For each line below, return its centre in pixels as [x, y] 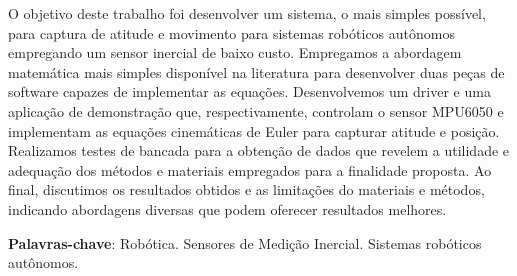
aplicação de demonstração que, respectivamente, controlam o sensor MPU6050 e [256, 110]
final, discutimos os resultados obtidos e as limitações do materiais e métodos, [246, 189]
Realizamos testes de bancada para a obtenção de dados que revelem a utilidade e [259, 150]
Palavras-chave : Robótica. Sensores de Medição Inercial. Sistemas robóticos [245, 242]
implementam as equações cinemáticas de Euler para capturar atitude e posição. [254, 130]
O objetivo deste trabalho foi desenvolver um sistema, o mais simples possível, [247, 13]
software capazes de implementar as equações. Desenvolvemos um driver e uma [249, 91]
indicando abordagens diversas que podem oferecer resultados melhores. [227, 208]
